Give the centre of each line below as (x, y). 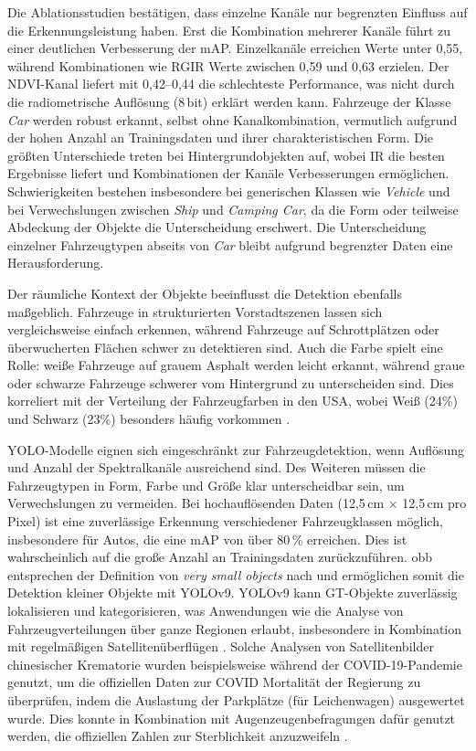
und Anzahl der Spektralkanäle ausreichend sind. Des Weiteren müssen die (217, 467)
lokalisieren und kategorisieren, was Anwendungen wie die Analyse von (206, 610)
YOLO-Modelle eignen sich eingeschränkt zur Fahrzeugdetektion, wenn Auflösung (236, 449)
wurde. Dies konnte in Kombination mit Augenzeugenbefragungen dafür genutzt (232, 718)
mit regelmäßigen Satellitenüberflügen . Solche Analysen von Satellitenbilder (221, 646)
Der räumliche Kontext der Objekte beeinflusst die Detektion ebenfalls (205, 293)
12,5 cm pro (434, 503)
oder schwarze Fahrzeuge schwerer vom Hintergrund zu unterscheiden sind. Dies (231, 382)
